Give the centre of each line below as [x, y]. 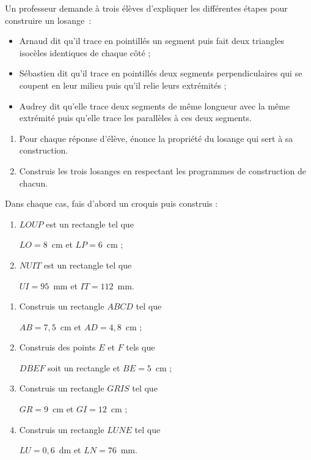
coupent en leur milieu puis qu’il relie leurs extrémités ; [123, 85]
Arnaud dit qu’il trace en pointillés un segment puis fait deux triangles [152, 41]
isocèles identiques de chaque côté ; [85, 52]
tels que [141, 347]
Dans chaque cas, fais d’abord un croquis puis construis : [112, 203]
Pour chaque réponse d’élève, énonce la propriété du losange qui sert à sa [156, 138]
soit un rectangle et [84, 367]
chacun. [34, 183]
